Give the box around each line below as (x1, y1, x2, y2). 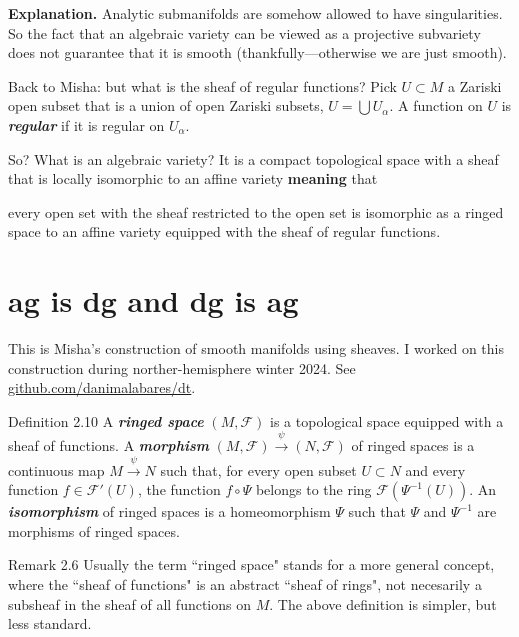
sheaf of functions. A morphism (8, 435, 209, 456)
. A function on (389, 95, 483, 116)
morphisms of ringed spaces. (8, 520, 180, 541)
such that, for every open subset (160, 459, 357, 480)
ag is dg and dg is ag (8, 280, 299, 321)
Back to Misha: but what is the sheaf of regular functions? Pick (8, 75, 397, 96)
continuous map (8, 459, 105, 480)
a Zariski (448, 75, 502, 96)
